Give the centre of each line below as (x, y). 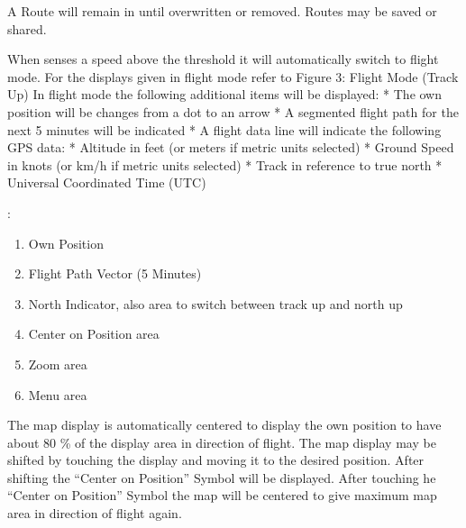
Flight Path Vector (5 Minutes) (115, 273)
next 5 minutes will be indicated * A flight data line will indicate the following (224, 129)
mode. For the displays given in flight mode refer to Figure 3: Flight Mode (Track (233, 76)
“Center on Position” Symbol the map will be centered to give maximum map (222, 495)
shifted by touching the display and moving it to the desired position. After (216, 460)
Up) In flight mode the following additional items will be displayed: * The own (225, 94)
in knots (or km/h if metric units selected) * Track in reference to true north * (225, 164)
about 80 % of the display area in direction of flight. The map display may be (222, 442)
